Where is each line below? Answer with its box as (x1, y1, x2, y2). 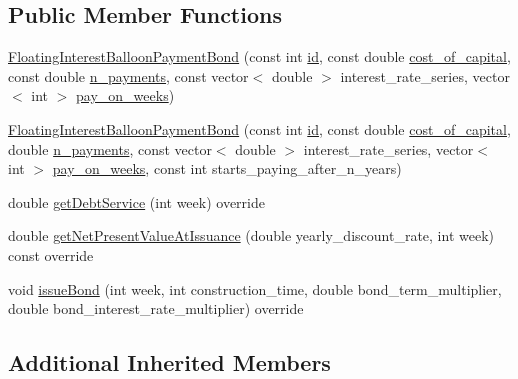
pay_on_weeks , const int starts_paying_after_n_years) (52, 158, 402, 179)
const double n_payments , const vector (8, 65, 249, 86)
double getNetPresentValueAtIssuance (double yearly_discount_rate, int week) (8, 225, 494, 246)
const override (8, 244, 94, 265)
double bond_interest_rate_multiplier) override (8, 298, 304, 319)
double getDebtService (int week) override (8, 191, 265, 212)
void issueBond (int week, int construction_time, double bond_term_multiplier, (8, 278, 502, 299)
